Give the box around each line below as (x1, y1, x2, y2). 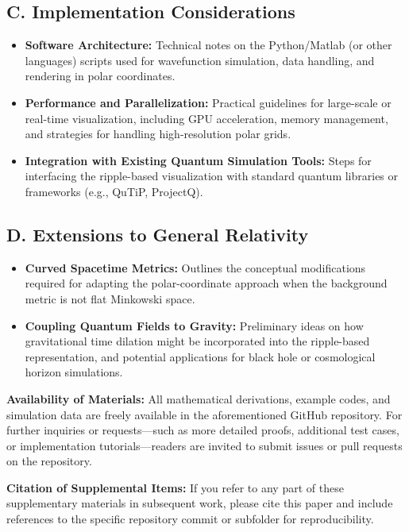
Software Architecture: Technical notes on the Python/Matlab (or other (25, 37, 392, 53)
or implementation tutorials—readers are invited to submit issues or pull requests (6, 437, 403, 453)
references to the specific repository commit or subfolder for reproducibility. (6, 511, 374, 527)
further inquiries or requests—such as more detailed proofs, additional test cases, (6, 422, 399, 438)
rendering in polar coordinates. (25, 67, 176, 84)
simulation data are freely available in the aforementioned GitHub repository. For (6, 406, 403, 422)
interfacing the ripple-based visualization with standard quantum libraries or (25, 168, 399, 184)
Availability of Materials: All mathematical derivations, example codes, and (6, 390, 391, 407)
